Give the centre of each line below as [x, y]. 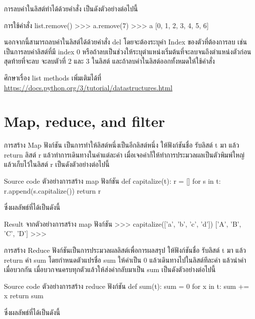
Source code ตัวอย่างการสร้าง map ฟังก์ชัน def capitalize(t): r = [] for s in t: [112, 181]
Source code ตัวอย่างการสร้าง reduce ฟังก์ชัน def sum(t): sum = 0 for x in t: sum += [127, 286]
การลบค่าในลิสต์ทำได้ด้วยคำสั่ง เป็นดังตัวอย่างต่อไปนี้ [71, 8]
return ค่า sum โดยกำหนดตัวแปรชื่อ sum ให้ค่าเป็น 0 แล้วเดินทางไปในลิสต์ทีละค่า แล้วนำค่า [125, 259]
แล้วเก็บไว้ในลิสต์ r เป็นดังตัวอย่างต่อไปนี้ [57, 164]
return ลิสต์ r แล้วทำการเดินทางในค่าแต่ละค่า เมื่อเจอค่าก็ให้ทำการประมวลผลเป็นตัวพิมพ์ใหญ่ [124, 154]
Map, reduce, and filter [85, 121]
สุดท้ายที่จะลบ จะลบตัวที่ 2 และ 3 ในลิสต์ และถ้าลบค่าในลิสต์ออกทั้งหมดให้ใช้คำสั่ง [109, 61]
